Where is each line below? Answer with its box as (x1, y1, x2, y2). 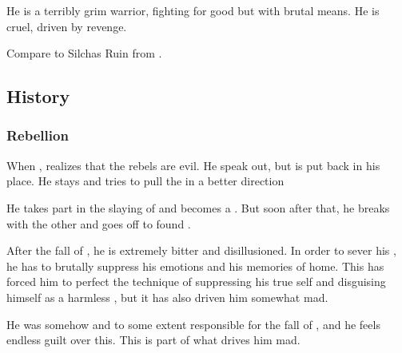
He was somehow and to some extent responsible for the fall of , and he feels (6, 315, 380, 332)
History (6, 84, 70, 109)
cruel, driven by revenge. (6, 18, 127, 34)
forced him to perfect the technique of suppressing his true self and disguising (6, 273, 386, 290)
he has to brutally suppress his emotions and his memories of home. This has (6, 257, 384, 274)
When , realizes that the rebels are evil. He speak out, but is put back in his (6, 157, 380, 173)
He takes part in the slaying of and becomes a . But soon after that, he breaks (6, 199, 390, 216)
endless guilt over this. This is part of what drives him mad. (6, 331, 301, 348)
